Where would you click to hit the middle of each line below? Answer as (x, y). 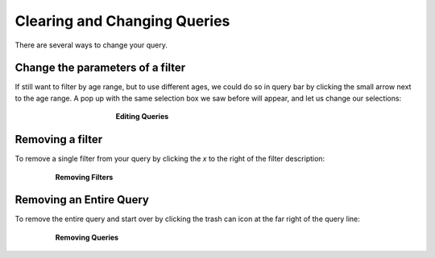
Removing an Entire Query (82, 200)
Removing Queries (87, 237)
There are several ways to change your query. (91, 45)
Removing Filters (84, 177)
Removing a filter (59, 139)
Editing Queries (142, 117)
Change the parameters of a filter (100, 68)
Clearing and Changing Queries (122, 21)
